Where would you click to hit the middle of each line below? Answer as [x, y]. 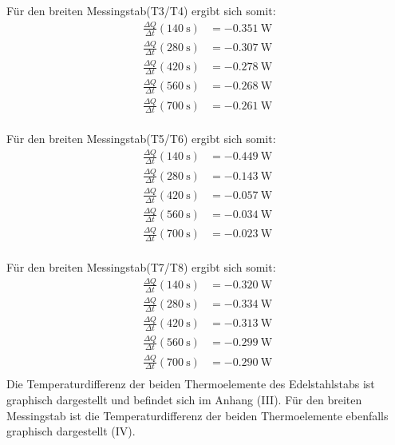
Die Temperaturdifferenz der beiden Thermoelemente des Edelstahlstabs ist [191, 384]
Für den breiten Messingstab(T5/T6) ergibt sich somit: [141, 139]
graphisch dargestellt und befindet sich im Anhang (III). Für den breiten [184, 400]
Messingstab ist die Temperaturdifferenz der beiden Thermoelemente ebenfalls [197, 415]
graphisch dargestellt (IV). [71, 431]
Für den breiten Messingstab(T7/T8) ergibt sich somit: [141, 266]
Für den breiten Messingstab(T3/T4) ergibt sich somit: [141, 10]
